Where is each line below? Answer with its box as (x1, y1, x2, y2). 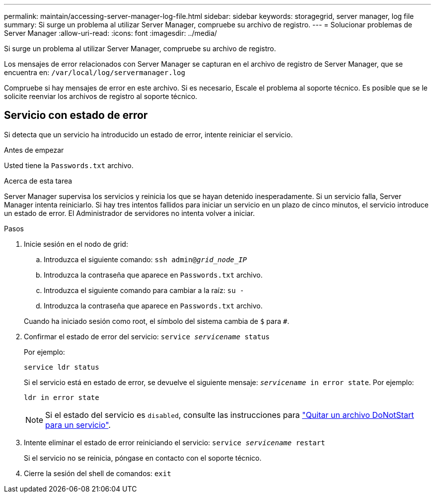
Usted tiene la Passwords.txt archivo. (4, 161, 134, 170)
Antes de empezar (4, 145, 64, 154)
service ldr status (24, 363, 99, 371)
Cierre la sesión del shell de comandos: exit (24, 469, 171, 478)
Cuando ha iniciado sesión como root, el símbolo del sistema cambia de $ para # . (24, 316, 290, 325)
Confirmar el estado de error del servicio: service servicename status (24, 332, 270, 341)
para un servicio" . (45, 419, 111, 430)
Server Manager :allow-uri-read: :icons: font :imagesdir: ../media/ (4, 29, 217, 37)
